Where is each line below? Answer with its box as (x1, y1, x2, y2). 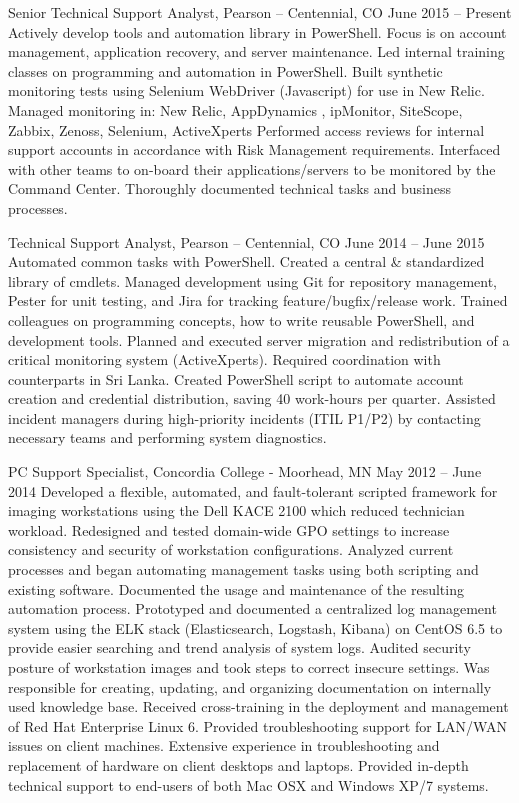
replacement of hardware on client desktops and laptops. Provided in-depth (8, 754, 469, 775)
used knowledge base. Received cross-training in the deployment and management (8, 696, 509, 717)
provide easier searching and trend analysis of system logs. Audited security (8, 637, 471, 658)
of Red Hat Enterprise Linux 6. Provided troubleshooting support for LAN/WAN (8, 715, 507, 736)
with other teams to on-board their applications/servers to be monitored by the (8, 158, 496, 179)
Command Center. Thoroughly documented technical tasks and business (8, 178, 452, 199)
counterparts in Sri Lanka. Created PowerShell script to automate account (8, 368, 464, 389)
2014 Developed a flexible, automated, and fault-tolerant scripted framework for (8, 480, 498, 501)
